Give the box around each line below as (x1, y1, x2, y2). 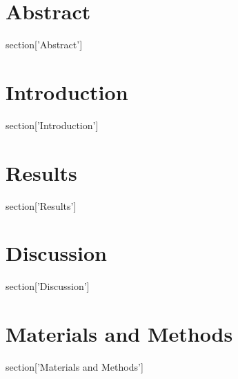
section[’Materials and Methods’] (6, 360, 143, 373)
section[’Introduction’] (6, 117, 99, 132)
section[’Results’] (6, 198, 77, 213)
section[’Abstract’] (6, 37, 83, 52)
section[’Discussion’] (6, 279, 90, 293)
